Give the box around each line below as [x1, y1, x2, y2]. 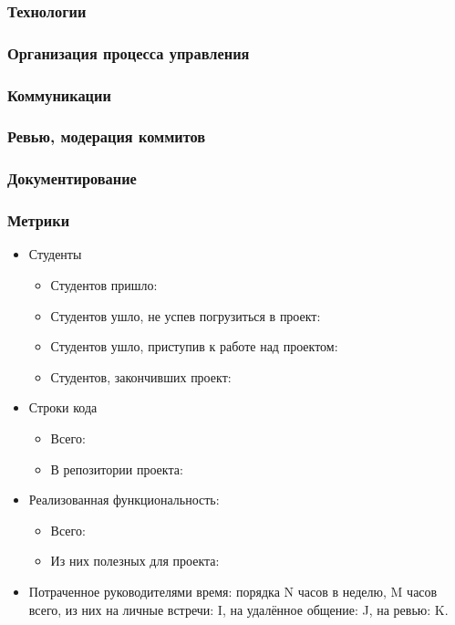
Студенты [28, 245, 82, 264]
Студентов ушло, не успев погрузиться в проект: [50, 306, 321, 325]
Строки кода [28, 398, 98, 417]
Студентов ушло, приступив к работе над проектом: [50, 337, 338, 356]
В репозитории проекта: [50, 459, 183, 478]
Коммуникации [7, 83, 111, 106]
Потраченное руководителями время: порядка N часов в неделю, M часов [28, 581, 438, 600]
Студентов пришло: [50, 276, 158, 295]
